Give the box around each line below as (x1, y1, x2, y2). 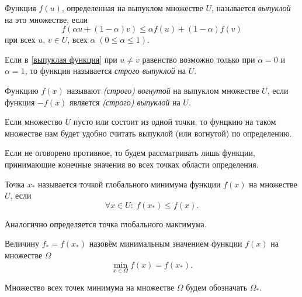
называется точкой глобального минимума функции (38, 177, 221, 190)
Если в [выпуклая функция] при (5, 53, 117, 65)
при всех (5, 33, 36, 46)
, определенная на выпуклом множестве (61, 2, 203, 13)
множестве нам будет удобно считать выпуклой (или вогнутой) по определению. (5, 127, 292, 139)
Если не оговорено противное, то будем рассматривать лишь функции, (5, 146, 255, 159)
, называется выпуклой (211, 2, 291, 13)
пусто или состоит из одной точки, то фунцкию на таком (73, 115, 276, 128)
